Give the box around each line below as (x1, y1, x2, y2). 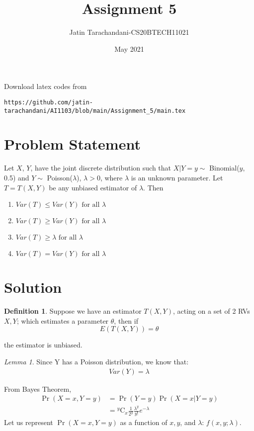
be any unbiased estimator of (49, 182, 137, 192)
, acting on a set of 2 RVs (172, 306, 250, 316)
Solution (4, 277, 62, 297)
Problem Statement (4, 134, 141, 154)
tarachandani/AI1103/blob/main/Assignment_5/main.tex (4, 107, 186, 114)
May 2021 (114, 43, 144, 54)
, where (100, 172, 123, 182)
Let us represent (4, 417, 53, 428)
